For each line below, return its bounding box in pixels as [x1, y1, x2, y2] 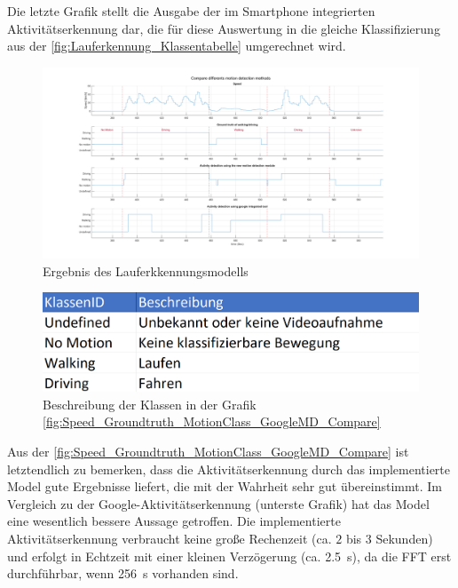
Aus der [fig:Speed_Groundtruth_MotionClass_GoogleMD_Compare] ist [7, 441, 409, 460]
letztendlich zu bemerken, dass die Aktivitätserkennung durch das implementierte [7, 459, 451, 478]
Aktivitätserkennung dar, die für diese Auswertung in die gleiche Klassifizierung [7, 19, 440, 37]
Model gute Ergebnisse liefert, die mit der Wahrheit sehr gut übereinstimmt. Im [7, 477, 442, 496]
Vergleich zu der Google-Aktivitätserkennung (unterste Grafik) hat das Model [7, 494, 430, 513]
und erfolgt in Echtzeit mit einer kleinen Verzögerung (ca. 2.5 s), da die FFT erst [7, 546, 452, 565]
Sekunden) [375, 528, 433, 547]
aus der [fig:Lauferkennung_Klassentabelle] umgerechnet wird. [7, 36, 346, 55]
